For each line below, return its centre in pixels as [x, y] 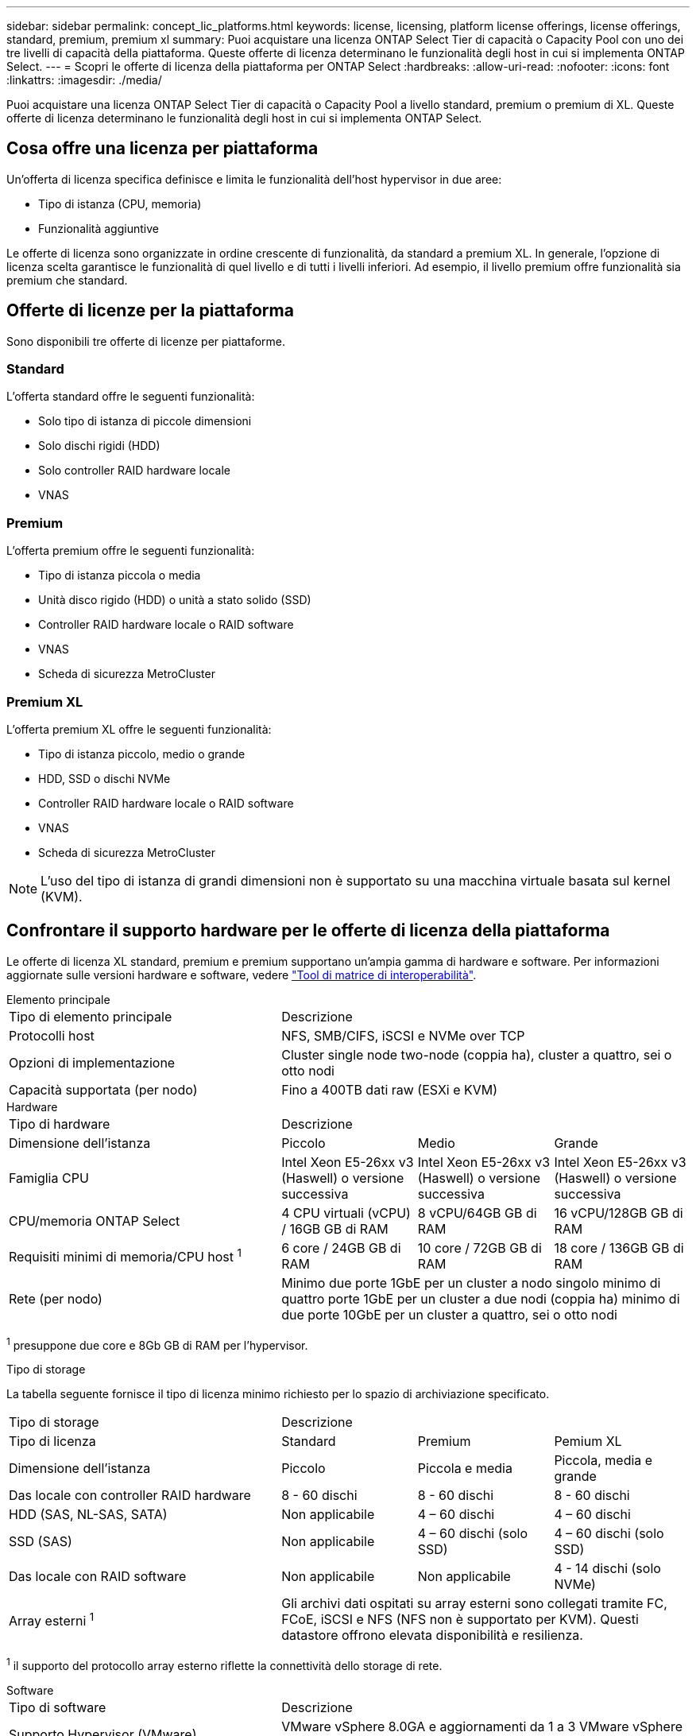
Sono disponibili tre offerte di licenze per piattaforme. [146, 341]
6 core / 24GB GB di [341, 1248]
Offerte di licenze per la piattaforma [150, 311]
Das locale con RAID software [98, 1577]
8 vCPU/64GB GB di [477, 1213]
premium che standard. [67, 280]
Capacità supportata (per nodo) [103, 1089]
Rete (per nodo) [56, 1298]
